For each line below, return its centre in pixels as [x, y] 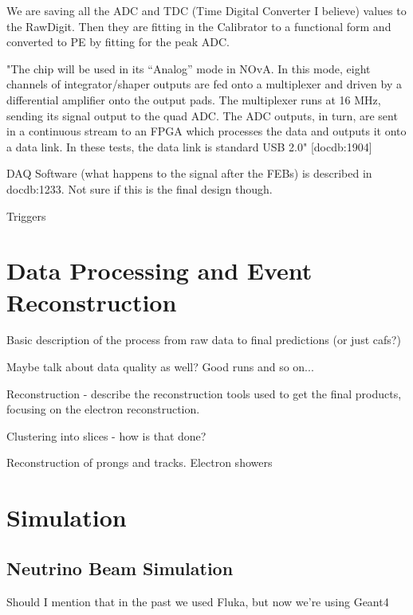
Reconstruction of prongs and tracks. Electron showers [140, 462]
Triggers [26, 215]
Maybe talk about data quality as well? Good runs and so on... [160, 367]
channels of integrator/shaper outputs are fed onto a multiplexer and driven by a [204, 84]
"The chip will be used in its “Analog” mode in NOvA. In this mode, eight [189, 68]
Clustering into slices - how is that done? [106, 435]
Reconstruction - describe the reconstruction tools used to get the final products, [204, 393]
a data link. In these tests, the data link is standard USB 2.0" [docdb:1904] [189, 146]
